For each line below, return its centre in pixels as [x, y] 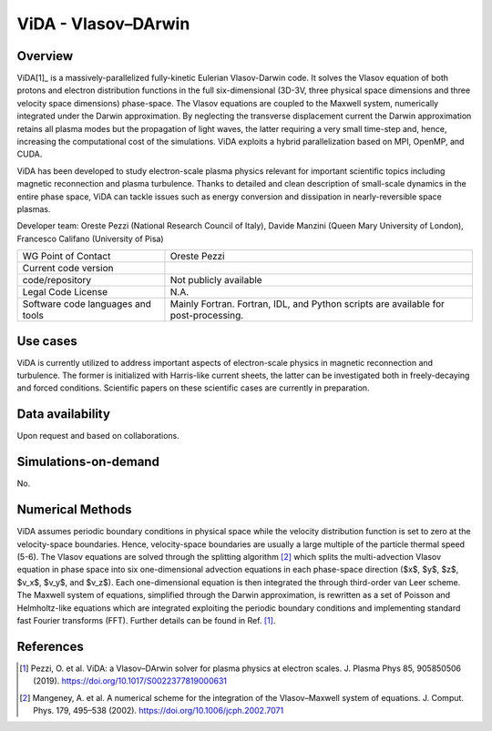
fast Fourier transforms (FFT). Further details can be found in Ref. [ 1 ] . [146, 620]
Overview [45, 56]
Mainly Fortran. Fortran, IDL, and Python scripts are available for [307, 304]
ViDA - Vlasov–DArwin [103, 24]
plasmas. [34, 208]
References [50, 646]
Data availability [64, 414]
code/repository [57, 280]
